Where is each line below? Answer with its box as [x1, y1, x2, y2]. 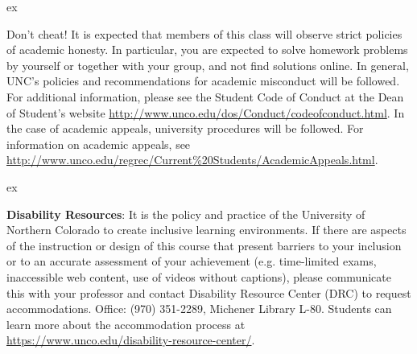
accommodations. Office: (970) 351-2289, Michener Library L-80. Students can [6, 300, 392, 317]
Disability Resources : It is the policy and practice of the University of [6, 205, 365, 222]
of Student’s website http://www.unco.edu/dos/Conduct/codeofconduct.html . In [6, 104, 405, 121]
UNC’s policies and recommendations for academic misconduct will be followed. [6, 72, 400, 89]
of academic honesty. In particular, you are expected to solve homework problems [6, 41, 408, 58]
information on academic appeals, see [6, 135, 191, 152]
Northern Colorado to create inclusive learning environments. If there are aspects [6, 221, 407, 238]
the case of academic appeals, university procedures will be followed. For [6, 120, 364, 137]
